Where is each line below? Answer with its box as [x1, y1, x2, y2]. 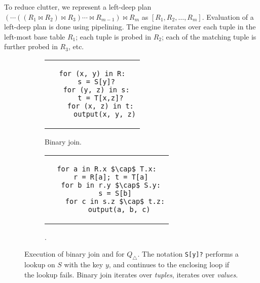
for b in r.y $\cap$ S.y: [61, 181, 161, 189]
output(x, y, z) [73, 110, 136, 118]
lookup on [24, 259, 55, 269]
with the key [64, 259, 103, 269]
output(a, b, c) [88, 205, 151, 214]
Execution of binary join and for [24, 249, 125, 259]
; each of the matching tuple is [161, 31, 256, 42]
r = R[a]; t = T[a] [73, 172, 148, 181]
